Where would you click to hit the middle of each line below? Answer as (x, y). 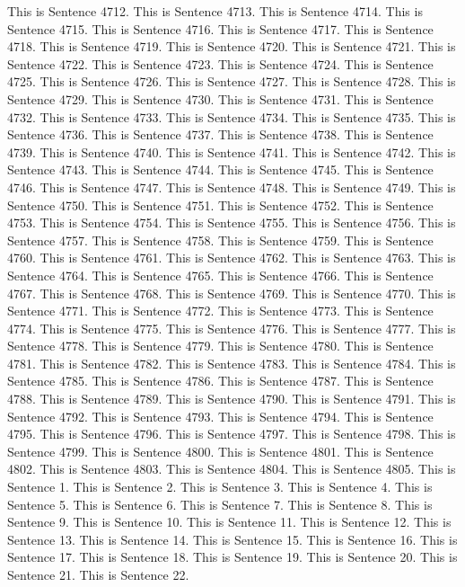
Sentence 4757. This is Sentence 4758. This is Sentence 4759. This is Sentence (220, 240)
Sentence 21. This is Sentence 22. (98, 574)
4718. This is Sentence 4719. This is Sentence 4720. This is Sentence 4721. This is (232, 46)
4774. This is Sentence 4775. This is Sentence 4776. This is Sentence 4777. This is (232, 328)
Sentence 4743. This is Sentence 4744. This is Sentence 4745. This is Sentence (220, 169)
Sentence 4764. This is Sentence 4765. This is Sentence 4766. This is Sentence (220, 275)
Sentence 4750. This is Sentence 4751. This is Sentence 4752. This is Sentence (220, 205)
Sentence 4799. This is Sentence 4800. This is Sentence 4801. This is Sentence (220, 451)
